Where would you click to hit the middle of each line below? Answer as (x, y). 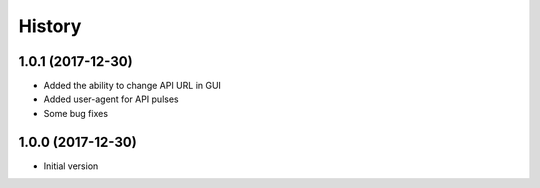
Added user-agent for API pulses (111, 99)
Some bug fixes (76, 113)
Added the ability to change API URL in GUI (132, 86)
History (50, 26)
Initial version (71, 166)
